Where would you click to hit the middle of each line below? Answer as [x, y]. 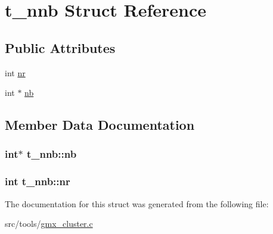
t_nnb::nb [52, 154]
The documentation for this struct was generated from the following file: [137, 203]
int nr [15, 72]
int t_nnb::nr [38, 181]
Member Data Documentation [100, 125]
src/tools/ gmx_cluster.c [49, 224]
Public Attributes [60, 47]
